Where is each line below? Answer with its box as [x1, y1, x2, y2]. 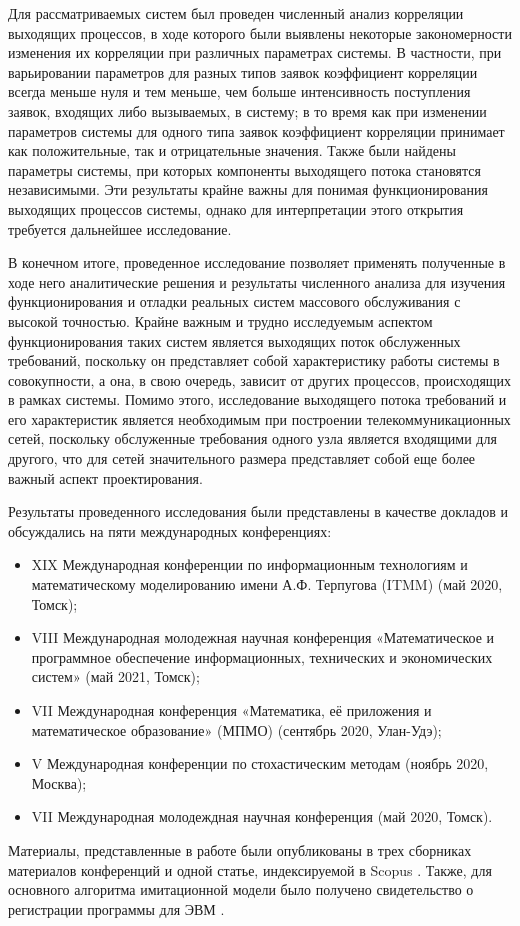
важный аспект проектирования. [8, 467, 203, 488]
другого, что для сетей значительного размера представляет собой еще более [8, 448, 476, 469]
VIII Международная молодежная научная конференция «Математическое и [31, 627, 495, 648]
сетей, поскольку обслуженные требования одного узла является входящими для [8, 428, 497, 449]
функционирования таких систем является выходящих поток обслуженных [8, 330, 461, 351]
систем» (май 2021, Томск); [31, 666, 200, 687]
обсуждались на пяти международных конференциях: [8, 520, 332, 541]
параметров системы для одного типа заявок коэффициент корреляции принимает [8, 120, 505, 141]
